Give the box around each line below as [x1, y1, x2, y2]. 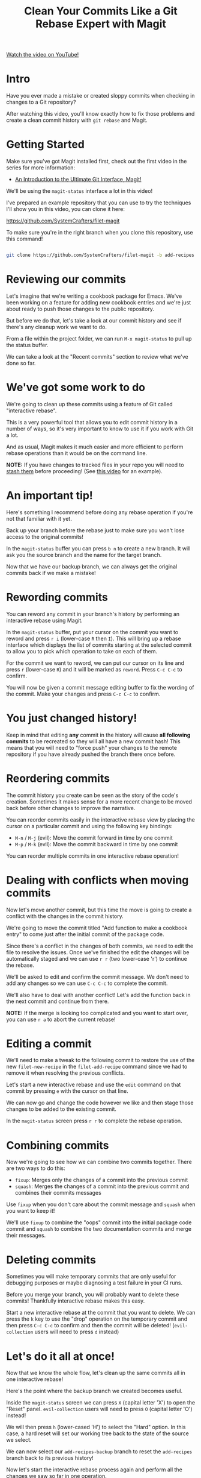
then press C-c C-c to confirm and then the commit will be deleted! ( [6, 1322, 175, 1329]
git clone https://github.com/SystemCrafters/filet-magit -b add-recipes [6, 252, 195, 259]
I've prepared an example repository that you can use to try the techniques [6, 199, 191, 206]
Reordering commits [6, 772, 110, 785]
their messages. [6, 1231, 46, 1239]
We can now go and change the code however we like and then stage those [6, 1099, 194, 1107]
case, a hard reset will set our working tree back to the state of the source [6, 1430, 189, 1437]
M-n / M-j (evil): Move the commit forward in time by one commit [14, 834, 173, 841]
